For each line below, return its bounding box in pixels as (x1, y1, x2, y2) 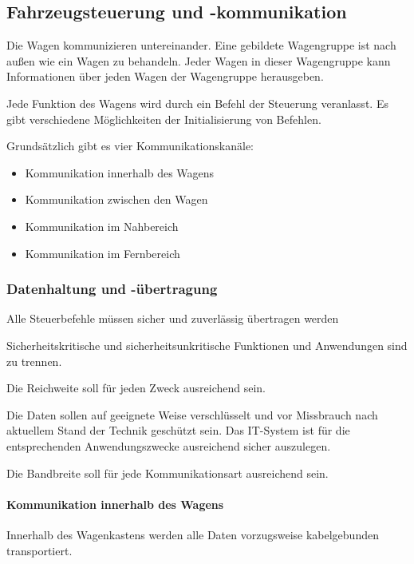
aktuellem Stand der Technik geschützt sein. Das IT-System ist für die (6, 422, 350, 439)
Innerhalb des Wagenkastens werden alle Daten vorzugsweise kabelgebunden (6, 526, 379, 542)
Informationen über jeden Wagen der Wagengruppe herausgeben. (6, 68, 324, 85)
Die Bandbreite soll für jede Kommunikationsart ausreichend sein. (6, 464, 329, 481)
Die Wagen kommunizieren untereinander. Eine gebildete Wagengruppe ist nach (6, 37, 396, 54)
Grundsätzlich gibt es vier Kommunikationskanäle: (6, 137, 254, 154)
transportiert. (6, 542, 73, 558)
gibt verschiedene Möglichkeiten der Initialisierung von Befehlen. (6, 110, 321, 127)
